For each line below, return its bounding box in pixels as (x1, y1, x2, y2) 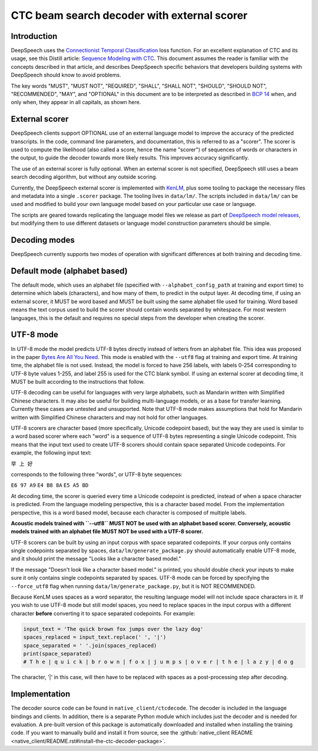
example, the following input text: (11, 449, 92, 456)
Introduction (11, 31, 58, 41)
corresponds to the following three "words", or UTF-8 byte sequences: (11, 471, 183, 478)
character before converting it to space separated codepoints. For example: (11, 610, 196, 617)
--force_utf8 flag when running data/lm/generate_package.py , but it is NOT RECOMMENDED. (11, 583, 256, 590)
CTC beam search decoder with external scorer (11, 9, 248, 22)
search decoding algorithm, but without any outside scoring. (11, 174, 157, 181)
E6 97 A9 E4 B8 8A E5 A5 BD (11, 482, 89, 489)
